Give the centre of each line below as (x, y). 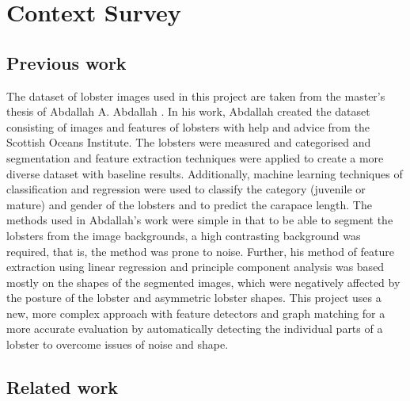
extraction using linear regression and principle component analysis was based (196, 267)
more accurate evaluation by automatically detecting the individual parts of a (195, 328)
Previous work (66, 62)
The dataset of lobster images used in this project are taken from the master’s (196, 95)
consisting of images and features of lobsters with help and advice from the (188, 126)
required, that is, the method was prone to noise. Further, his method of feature (200, 251)
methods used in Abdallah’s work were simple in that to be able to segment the (200, 220)
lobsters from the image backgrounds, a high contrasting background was (184, 235)
